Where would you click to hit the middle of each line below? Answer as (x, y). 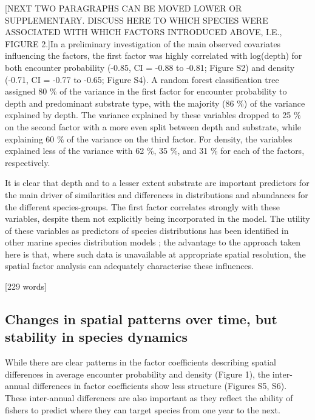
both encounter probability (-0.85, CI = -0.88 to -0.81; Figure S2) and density (150, 67)
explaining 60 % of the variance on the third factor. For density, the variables (149, 138)
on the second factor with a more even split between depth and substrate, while (153, 126)
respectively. (28, 162)
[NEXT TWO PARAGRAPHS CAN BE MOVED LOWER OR (124, 8)
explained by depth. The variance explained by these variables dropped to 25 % (153, 115)
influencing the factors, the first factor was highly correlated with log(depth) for (154, 55)
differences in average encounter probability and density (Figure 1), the (137, 374)
